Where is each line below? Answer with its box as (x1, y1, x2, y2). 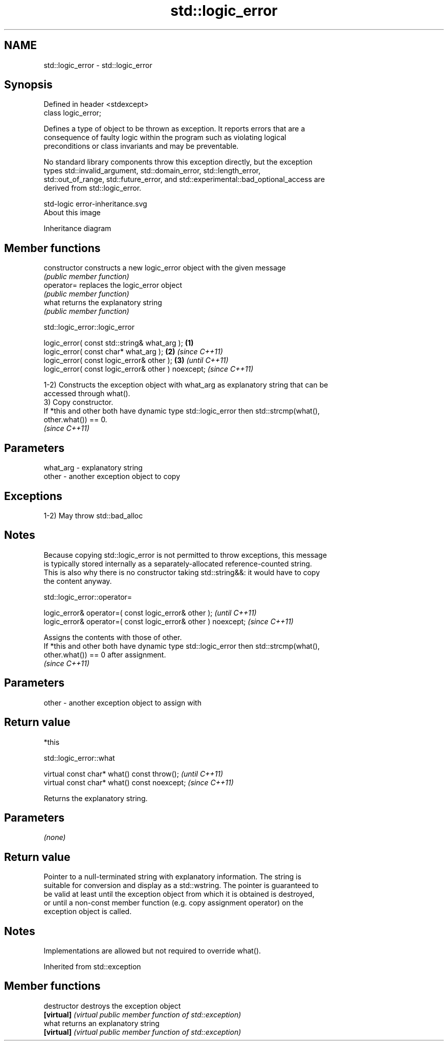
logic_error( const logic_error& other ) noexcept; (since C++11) (43, 365, 254, 374)
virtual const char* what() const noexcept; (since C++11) (43, 778, 234, 787)
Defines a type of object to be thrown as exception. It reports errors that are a (43, 124, 305, 133)
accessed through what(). (43, 389, 130, 398)
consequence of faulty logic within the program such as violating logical (43, 133, 286, 142)
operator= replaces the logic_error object (43, 281, 182, 290)
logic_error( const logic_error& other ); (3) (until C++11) (43, 356, 229, 365)
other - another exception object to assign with (43, 698, 201, 707)
